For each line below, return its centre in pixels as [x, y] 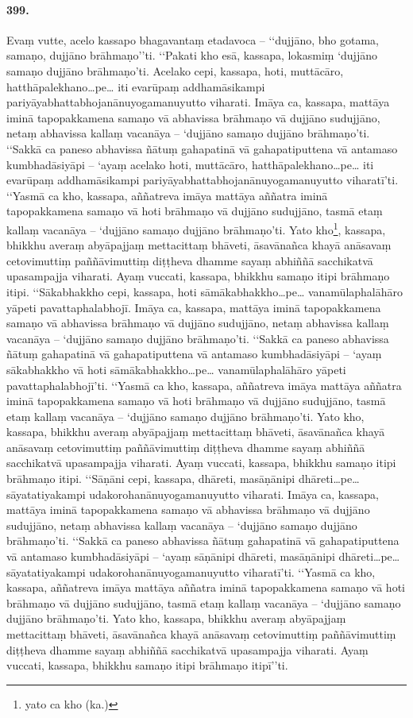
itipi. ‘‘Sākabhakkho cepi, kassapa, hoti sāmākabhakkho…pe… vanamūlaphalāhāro [205, 291]
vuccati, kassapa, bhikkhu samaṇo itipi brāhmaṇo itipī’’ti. [147, 665]
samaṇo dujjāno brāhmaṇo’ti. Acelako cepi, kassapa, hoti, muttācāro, [175, 70]
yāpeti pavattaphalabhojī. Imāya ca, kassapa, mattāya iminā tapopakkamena [194, 307]
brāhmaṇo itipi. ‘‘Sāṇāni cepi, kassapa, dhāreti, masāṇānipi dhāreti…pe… [183, 479]
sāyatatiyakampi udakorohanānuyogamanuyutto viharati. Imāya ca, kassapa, [193, 494]
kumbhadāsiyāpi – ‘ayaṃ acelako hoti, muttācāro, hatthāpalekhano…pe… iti [190, 164]
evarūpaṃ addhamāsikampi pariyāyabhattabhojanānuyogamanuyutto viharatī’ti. [203, 180]
